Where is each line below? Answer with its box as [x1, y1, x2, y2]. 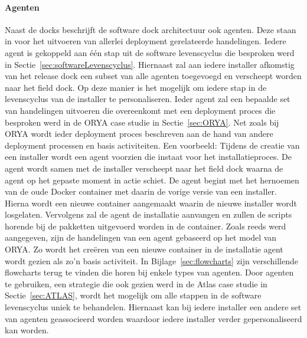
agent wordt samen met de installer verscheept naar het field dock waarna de [5, 162, 283, 174]
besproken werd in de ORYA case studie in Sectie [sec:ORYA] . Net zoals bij [5, 116, 279, 128]
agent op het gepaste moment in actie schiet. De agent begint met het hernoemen [5, 173, 299, 186]
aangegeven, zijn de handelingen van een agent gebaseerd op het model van [5, 231, 277, 244]
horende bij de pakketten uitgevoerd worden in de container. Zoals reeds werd [5, 219, 286, 232]
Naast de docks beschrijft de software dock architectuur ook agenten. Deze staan [5, 23, 296, 35]
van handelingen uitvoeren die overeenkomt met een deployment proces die [5, 104, 276, 116]
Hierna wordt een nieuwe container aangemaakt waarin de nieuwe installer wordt [5, 196, 297, 209]
